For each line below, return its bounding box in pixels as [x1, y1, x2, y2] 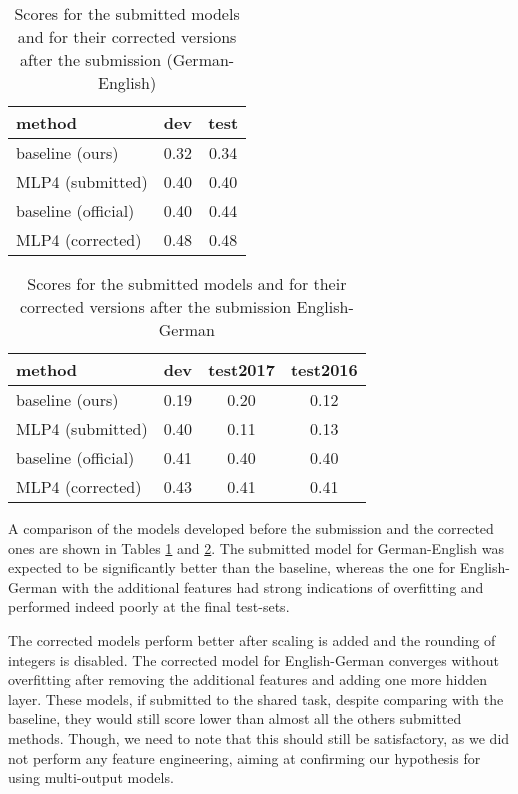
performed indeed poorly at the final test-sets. [8, 596, 290, 617]
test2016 [290, 358, 358, 381]
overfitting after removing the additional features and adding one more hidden [8, 669, 488, 690]
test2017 [208, 358, 275, 381]
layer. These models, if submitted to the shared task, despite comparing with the [8, 688, 504, 709]
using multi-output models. [8, 767, 174, 788]
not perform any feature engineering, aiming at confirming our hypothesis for [8, 747, 481, 768]
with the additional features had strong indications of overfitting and [61, 576, 484, 597]
